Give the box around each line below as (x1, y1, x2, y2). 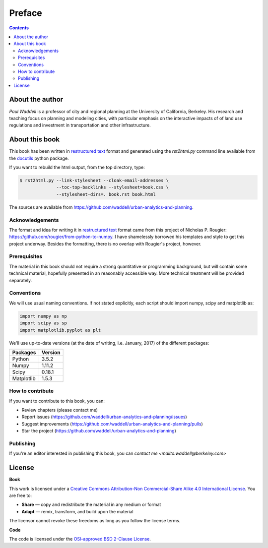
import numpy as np (19, 313, 67, 319)
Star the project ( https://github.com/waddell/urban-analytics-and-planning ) (21, 428, 176, 434)
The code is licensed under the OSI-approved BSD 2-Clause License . (9, 536, 151, 542)
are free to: (9, 492, 32, 498)
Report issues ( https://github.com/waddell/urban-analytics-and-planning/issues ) (21, 414, 187, 420)
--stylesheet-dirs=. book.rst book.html (56, 191, 156, 197)
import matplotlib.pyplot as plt (19, 327, 101, 333)
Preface (9, 7, 42, 18)
